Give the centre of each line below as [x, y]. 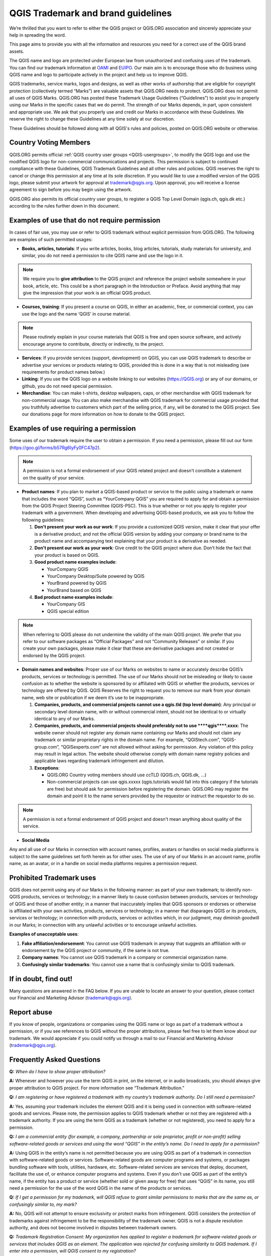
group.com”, [47, 747]
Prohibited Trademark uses [53, 877]
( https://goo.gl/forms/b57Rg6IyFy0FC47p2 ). [55, 448]
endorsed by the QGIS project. [54, 655]
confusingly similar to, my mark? [43, 1204]
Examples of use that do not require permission [85, 220]
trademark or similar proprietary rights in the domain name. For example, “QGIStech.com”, [127, 740]
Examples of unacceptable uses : [44, 934]
